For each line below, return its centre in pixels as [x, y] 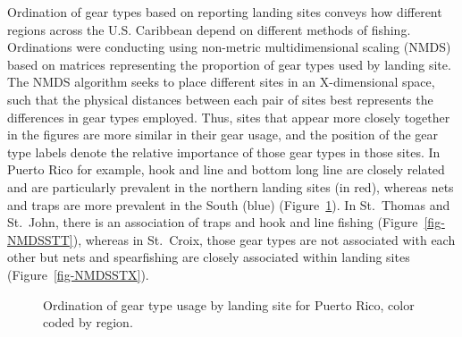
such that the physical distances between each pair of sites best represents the [220, 99]
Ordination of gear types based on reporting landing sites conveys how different [225, 12]
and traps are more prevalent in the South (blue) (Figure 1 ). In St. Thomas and [229, 204]
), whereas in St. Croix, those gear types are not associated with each [264, 239]
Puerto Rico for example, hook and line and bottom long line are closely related [226, 169]
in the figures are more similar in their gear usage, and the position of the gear [223, 135]
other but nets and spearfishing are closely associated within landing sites [209, 257]
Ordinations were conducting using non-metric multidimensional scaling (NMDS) [229, 47]
